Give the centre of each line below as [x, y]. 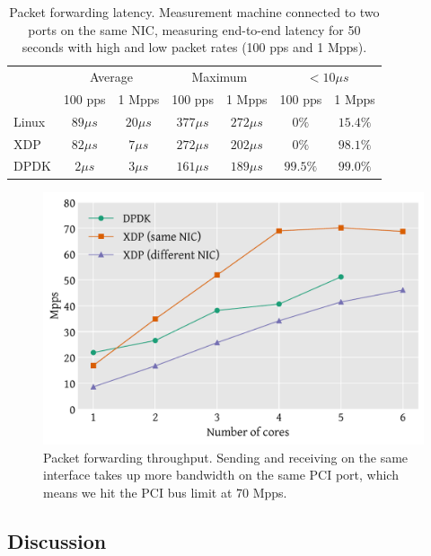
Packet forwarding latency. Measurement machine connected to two [194, 12]
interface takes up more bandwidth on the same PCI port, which [221, 475]
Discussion [57, 540]
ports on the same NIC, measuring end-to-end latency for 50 [194, 29]
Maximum [220, 77]
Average [111, 77]
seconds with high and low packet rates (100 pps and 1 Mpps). [194, 47]
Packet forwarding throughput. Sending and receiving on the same [226, 457]
